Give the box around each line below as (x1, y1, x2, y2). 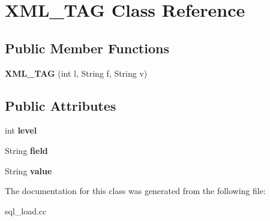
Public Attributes (5, 96, 116, 114)
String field (5, 144, 48, 156)
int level (5, 124, 37, 137)
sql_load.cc (5, 204, 47, 217)
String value (5, 164, 52, 177)
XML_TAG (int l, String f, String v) (5, 66, 148, 79)
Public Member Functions (5, 38, 169, 57)
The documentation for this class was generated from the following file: (5, 184, 266, 197)
